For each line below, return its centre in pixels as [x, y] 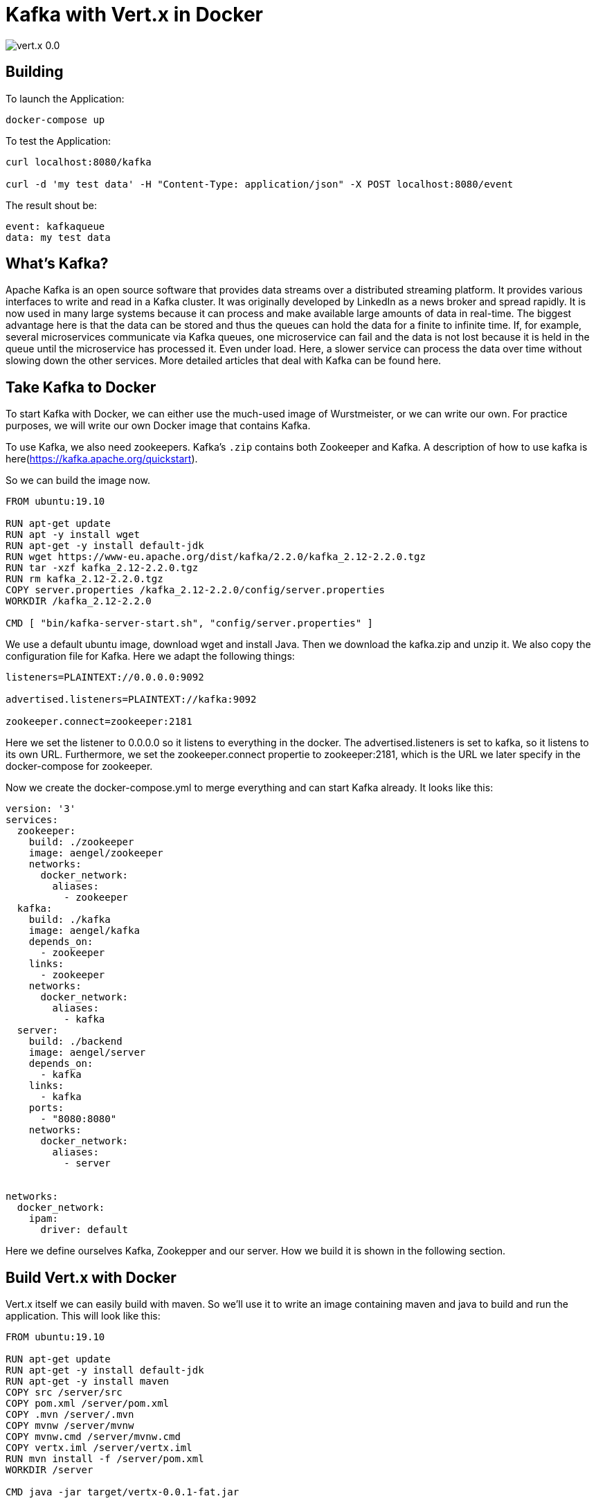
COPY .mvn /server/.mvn [70, 1415]
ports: [46, 1108]
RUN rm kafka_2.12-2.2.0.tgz [84, 579]
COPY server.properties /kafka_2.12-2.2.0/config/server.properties [195, 590]
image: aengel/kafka [84, 931]
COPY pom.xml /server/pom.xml [88, 1404]
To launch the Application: [65, 98]
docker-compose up [55, 119]
